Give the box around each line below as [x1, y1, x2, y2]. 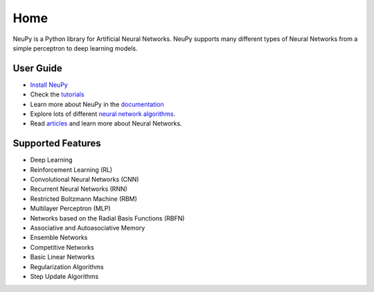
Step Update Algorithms [30, 273, 99, 280]
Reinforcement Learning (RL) [30, 165, 113, 173]
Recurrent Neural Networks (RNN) [30, 184, 128, 194]
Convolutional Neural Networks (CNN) [30, 175, 139, 184]
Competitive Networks [30, 243, 94, 251]
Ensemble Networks [30, 233, 88, 242]
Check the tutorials [30, 90, 84, 98]
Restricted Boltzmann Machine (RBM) [30, 194, 138, 203]
